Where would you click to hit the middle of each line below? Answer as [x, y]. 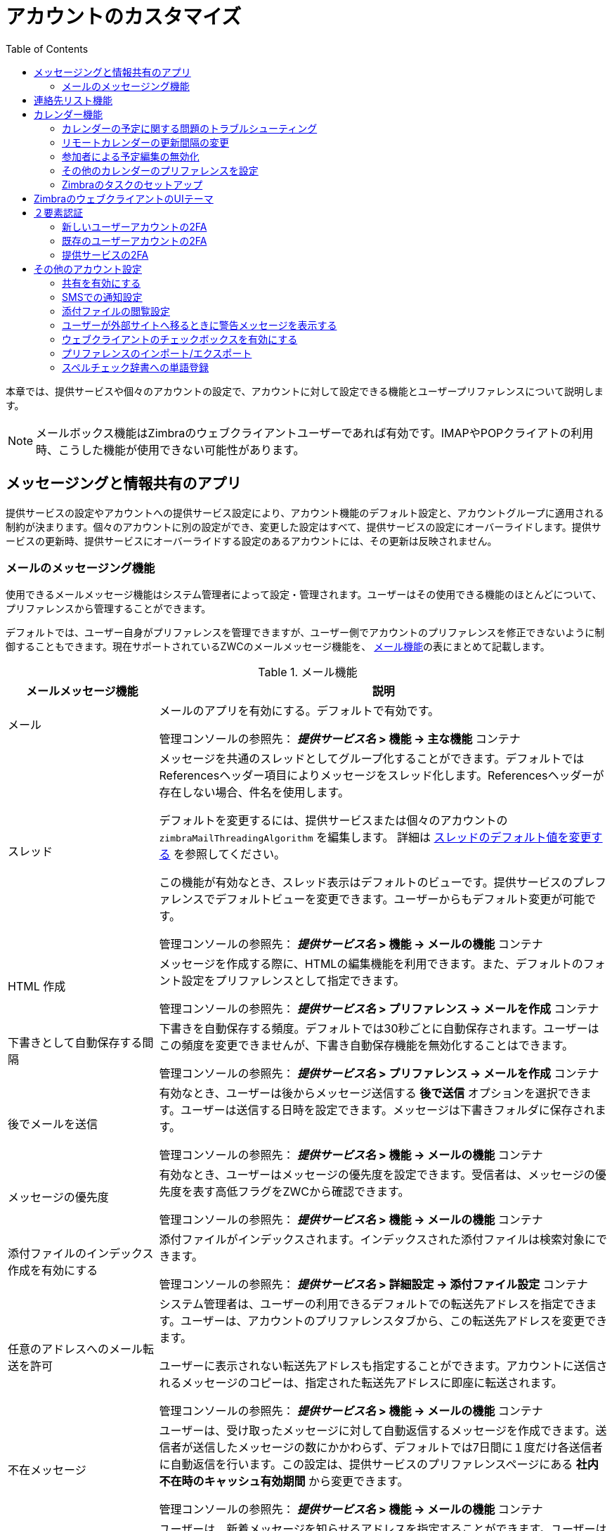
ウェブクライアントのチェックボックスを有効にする [180, 339]
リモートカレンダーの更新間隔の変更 [145, 142]
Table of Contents [47, 49]
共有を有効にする [102, 283]
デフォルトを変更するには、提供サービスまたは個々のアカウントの [333, 821]
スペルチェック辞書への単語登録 [136, 367]
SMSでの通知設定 [102, 297]
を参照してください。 [230, 854]
